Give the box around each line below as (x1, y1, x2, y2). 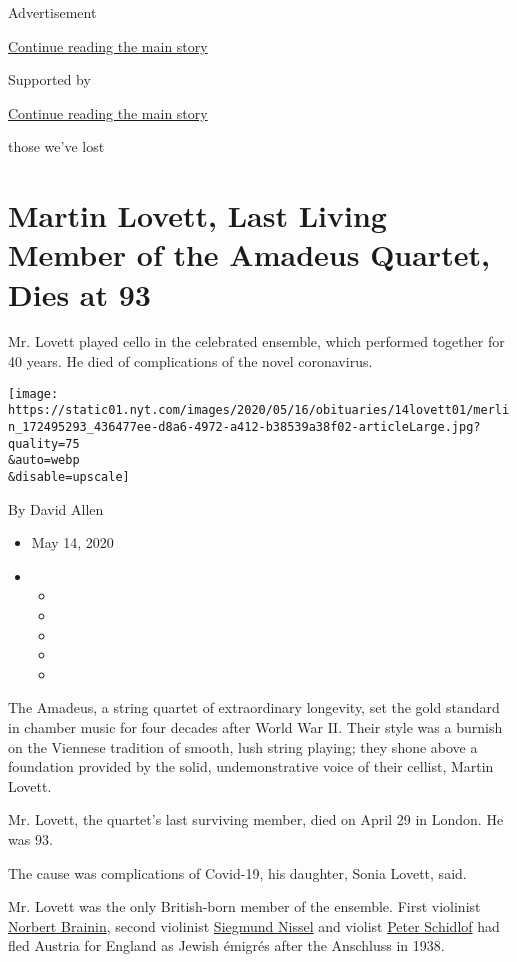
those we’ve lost (8, 136, 105, 157)
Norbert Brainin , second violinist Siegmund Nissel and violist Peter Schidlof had (8, 915, 500, 936)
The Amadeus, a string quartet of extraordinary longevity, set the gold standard (8, 697, 500, 718)
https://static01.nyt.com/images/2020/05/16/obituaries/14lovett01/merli (8, 403, 510, 418)
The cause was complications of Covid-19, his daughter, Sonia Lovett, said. (8, 862, 467, 883)
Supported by (8, 69, 91, 90)
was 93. (8, 828, 53, 849)
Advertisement (8, 2, 97, 22)
